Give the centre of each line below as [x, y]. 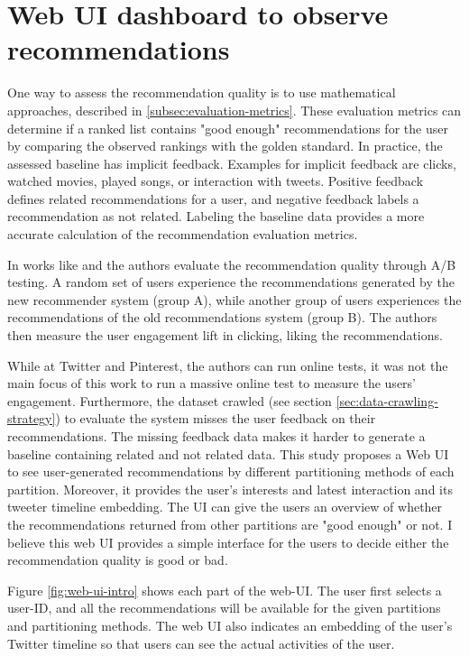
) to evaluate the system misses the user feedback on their [216, 418]
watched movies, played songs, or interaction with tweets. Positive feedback [216, 181]
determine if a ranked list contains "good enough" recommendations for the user [228, 128]
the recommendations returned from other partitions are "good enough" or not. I [230, 524]
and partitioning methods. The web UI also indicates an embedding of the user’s [230, 625]
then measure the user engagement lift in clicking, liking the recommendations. [225, 335]
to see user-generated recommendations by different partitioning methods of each [231, 471]
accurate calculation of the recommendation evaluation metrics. [183, 234]
